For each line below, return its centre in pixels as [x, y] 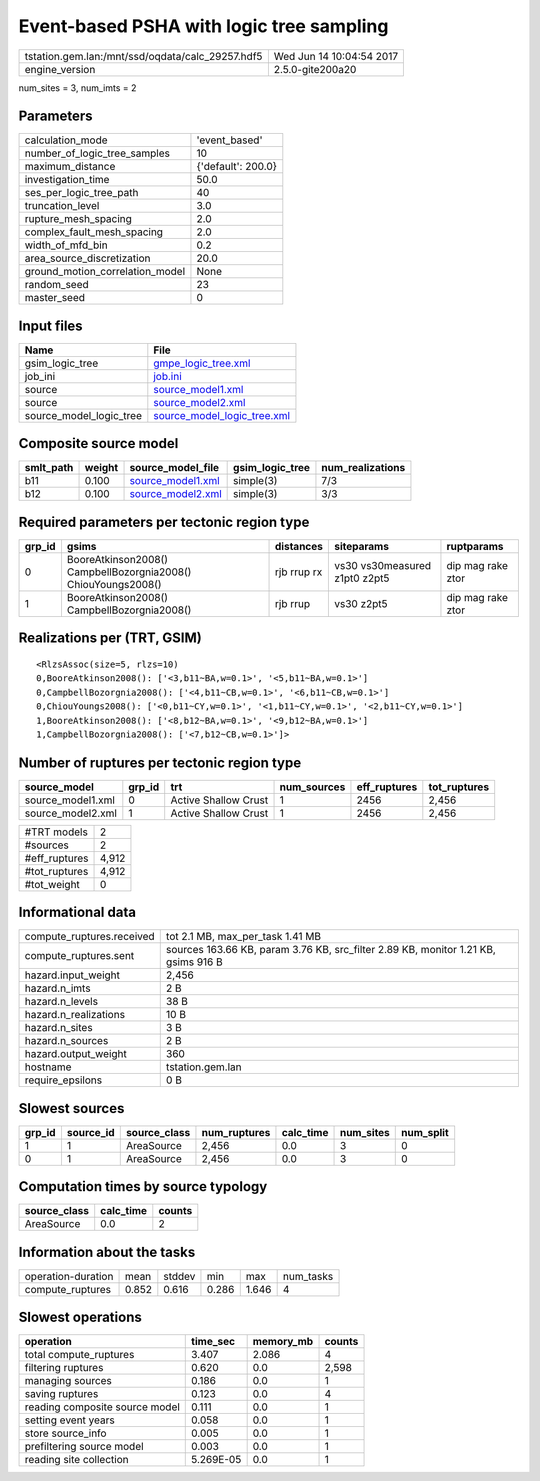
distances [299, 546]
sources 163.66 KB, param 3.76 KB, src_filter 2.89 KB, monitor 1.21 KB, [331, 950]
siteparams [361, 546]
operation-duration [69, 1276]
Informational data [77, 912]
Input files [51, 325]
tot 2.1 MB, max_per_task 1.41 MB [243, 937]
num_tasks [308, 1276]
